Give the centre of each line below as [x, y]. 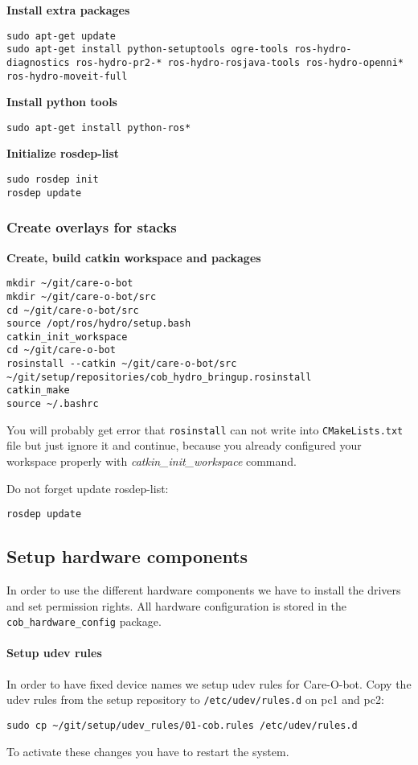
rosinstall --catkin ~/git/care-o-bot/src [122, 364]
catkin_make [38, 391]
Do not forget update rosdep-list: [88, 488]
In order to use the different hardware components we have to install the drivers [204, 590]
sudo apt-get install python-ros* [99, 127]
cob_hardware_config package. [84, 621]
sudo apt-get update [61, 36]
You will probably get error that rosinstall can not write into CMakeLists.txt [205, 429]
